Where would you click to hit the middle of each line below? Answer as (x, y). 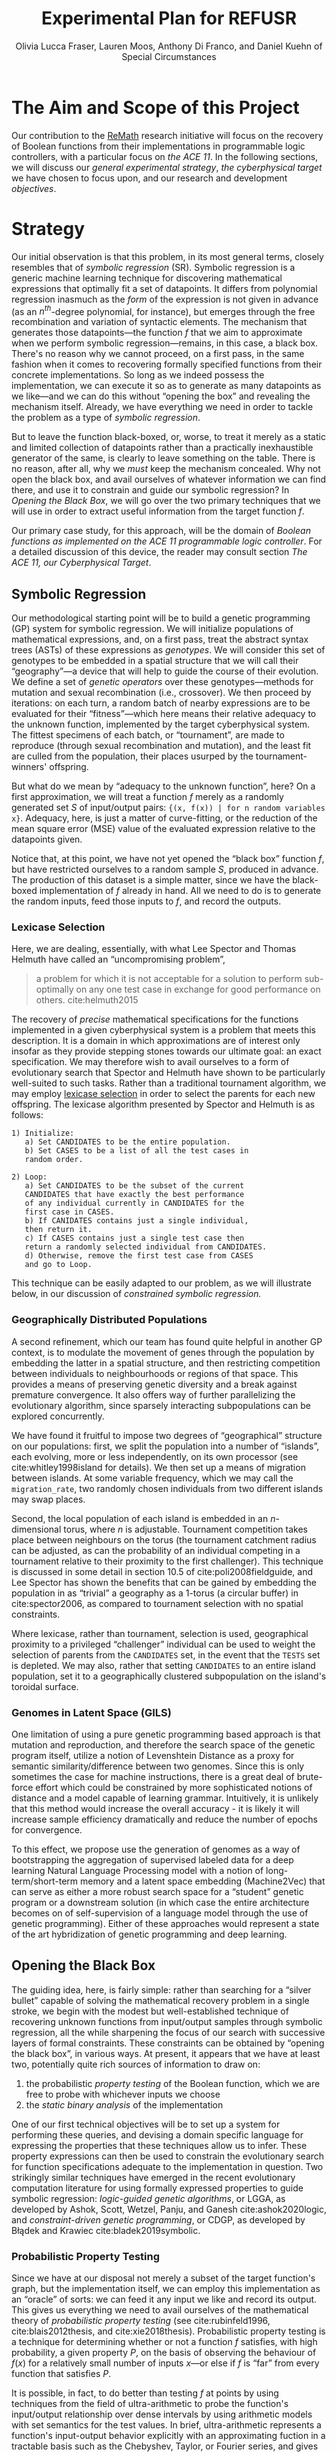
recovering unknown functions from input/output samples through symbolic (167, 2021)
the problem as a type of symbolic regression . (106, 418)
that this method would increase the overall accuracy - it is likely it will (155, 1808)
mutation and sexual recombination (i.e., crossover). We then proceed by (161, 693)
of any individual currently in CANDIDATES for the (134, 1203)
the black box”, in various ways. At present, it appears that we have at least (166, 2053)
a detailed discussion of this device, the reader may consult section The (159, 552)
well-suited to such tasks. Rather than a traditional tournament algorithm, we (169, 1083)
